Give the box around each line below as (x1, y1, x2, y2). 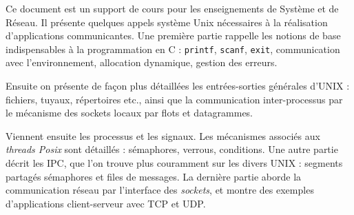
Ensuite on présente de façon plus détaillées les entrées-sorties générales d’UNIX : (6, 79, 350, 93)
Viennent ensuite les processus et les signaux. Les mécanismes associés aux (6, 128, 320, 143)
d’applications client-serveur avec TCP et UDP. (6, 196, 206, 210)
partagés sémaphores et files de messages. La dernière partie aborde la (6, 169, 302, 183)
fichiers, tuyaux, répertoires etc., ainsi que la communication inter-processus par (6, 92, 343, 106)
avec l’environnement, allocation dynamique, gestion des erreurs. (6, 55, 278, 70)
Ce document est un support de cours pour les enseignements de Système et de (6, 1, 339, 15)
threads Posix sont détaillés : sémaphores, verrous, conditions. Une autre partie (6, 142, 338, 156)
